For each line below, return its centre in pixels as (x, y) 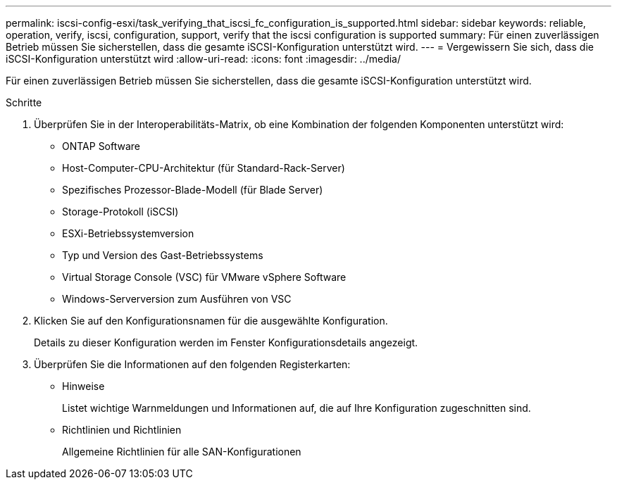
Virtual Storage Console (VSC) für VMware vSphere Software (204, 277)
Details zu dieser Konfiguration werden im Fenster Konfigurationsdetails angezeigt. (226, 342)
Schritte (24, 102)
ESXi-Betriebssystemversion (128, 233)
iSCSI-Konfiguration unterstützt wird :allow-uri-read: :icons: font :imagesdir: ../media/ (204, 59)
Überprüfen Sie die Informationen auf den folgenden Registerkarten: (192, 364)
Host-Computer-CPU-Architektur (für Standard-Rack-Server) (204, 168)
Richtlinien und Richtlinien (122, 430)
